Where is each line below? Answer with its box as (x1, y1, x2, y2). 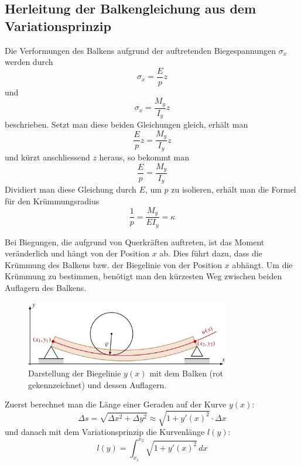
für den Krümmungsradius (5, 195, 100, 207)
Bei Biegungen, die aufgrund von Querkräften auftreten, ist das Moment (5, 235, 265, 248)
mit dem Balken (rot (149, 367, 223, 379)
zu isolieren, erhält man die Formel (171, 183, 296, 196)
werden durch (5, 56, 53, 68)
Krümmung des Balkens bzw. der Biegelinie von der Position (5, 258, 223, 270)
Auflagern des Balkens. (5, 281, 87, 293)
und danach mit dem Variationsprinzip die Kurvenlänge (5, 426, 205, 438)
